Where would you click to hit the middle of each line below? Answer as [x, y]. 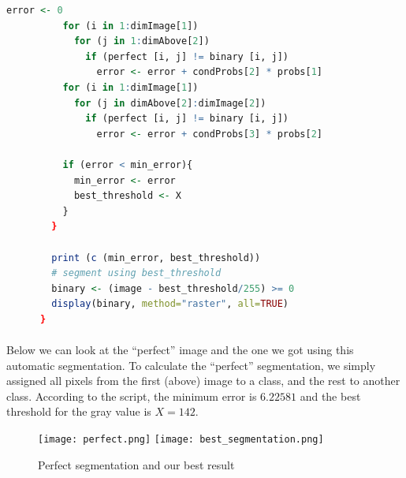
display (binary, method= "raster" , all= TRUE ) [170, 304]
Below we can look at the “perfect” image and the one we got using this [180, 350]
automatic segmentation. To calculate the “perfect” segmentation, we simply [191, 365]
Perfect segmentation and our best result [136, 464]
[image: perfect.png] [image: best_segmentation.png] [181, 440]
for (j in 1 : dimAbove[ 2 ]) [142, 41]
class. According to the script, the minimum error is [132, 396]
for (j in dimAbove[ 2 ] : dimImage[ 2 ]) [170, 103]
